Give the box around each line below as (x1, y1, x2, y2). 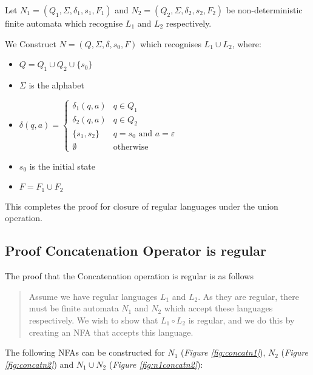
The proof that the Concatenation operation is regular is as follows (5, 270, 254, 282)
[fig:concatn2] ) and (5, 357, 74, 370)
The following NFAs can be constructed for (5, 346, 165, 359)
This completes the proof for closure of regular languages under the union (5, 199, 278, 212)
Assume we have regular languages (29, 290, 158, 302)
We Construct (5, 37, 56, 50)
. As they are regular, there (198, 290, 299, 302)
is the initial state (29, 159, 95, 172)
